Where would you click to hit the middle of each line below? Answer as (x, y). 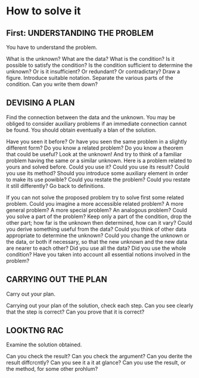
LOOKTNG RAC (35, 331)
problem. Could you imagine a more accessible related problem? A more (95, 203)
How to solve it (44, 11)
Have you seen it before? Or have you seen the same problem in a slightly (97, 141)
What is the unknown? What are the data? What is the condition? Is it (90, 59)
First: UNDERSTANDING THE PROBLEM (80, 33)
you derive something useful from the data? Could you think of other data (96, 229)
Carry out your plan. (31, 294)
